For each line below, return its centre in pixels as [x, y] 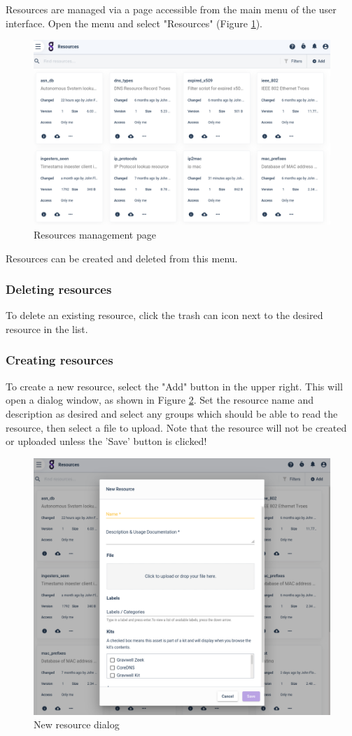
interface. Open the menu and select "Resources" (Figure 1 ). [134, 23]
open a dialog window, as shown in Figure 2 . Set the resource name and [160, 400]
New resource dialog [77, 724]
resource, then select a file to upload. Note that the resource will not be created [176, 427]
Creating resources [59, 360]
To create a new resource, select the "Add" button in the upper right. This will [174, 386]
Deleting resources [59, 289]
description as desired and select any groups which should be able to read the [172, 413]
